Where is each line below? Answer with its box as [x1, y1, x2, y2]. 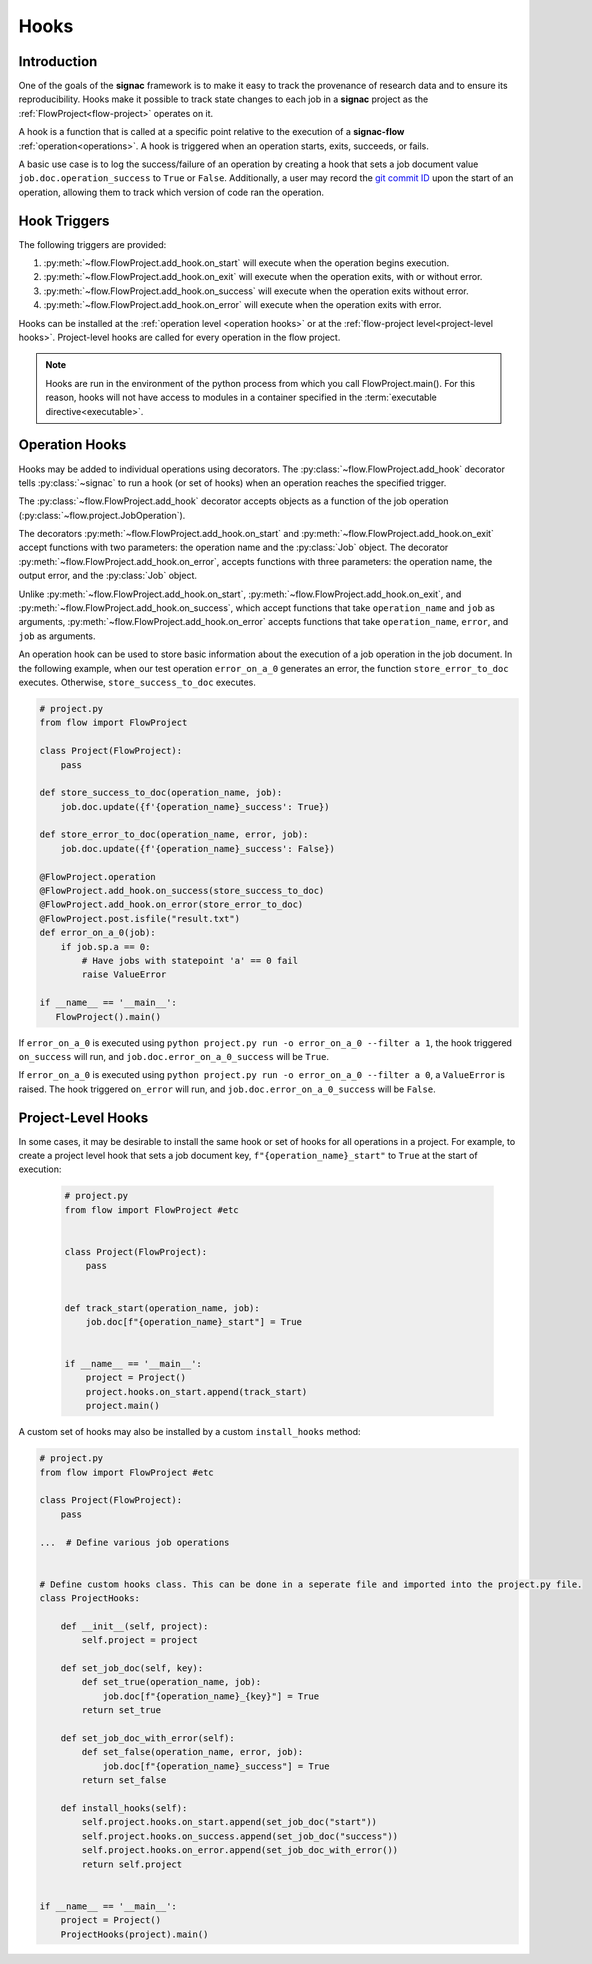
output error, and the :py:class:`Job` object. [18, 570, 198, 582]
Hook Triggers [18, 212, 110, 229]
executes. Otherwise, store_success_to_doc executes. [18, 676, 257, 688]
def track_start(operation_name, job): [64, 1302, 260, 1314]
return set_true [81, 1705, 162, 1716]
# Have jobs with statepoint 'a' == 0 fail [81, 955, 299, 966]
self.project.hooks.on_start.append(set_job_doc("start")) [81, 1816, 378, 1828]
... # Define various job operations [39, 1536, 230, 1548]
